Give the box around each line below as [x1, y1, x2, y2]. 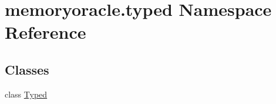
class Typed [5, 88, 48, 100]
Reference [5, 20, 86, 44]
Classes [5, 60, 49, 78]
